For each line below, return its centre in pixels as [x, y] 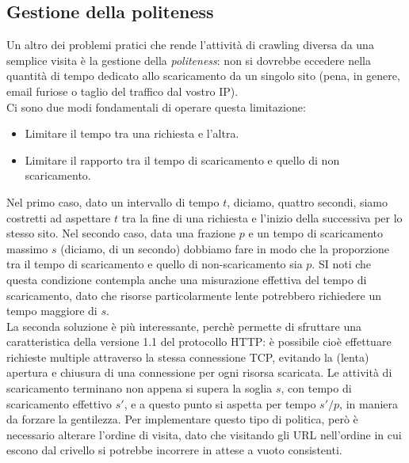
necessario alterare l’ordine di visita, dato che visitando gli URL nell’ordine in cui [204, 434]
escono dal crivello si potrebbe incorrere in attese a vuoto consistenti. [174, 450]
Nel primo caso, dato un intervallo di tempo [113, 201]
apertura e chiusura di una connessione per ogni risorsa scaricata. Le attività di [199, 372]
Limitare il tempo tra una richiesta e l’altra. [132, 133]
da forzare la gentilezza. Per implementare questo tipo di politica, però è [182, 419]
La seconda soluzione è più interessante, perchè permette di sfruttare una [184, 326]
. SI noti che [342, 264]
